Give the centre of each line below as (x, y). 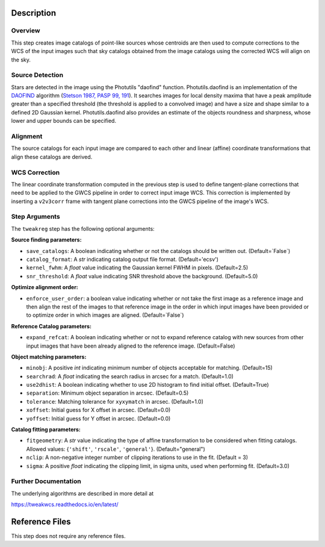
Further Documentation (46, 481)
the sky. (21, 60)
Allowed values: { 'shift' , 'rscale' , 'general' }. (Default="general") (116, 449)
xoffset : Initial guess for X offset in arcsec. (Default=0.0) (98, 410)
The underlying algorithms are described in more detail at (82, 493)
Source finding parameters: (46, 240)
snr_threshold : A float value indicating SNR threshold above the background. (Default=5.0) (142, 276)
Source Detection (37, 75)
